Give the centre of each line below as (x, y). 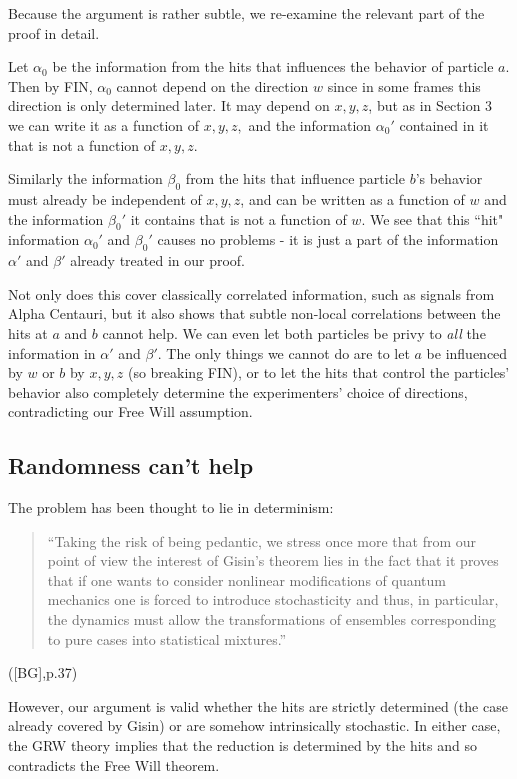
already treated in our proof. (157, 260)
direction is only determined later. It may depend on (169, 105)
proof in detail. (54, 32)
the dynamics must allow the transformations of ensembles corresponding (272, 619)
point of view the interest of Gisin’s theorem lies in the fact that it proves (273, 560)
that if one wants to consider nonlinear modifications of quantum (246, 579)
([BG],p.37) (43, 672)
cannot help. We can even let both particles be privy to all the (294, 332)
